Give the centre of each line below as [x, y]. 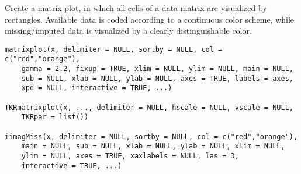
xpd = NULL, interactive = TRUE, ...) [97, 88]
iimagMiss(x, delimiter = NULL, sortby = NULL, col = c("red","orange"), [151, 136]
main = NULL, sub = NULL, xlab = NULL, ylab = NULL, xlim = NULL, [153, 146]
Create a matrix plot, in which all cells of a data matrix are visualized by [136, 8]
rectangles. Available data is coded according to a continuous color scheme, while [150, 19]
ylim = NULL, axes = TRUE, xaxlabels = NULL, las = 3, [130, 156]
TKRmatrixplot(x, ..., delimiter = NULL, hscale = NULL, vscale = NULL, [149, 107]
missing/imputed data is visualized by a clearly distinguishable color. [128, 31]
